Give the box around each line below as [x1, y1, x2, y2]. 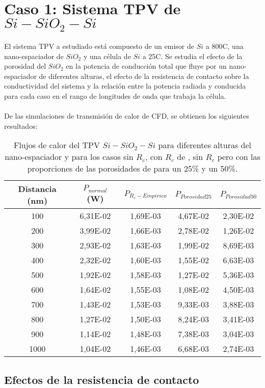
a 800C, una [205, 41, 244, 51]
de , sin [177, 151, 203, 163]
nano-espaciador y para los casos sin [5, 151, 134, 163]
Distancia [18, 183, 57, 195]
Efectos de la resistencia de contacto [4, 371, 199, 387]
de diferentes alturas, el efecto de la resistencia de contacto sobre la [39, 70, 249, 81]
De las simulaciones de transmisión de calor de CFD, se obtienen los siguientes [4, 110, 249, 121]
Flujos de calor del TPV [13, 139, 100, 151]
